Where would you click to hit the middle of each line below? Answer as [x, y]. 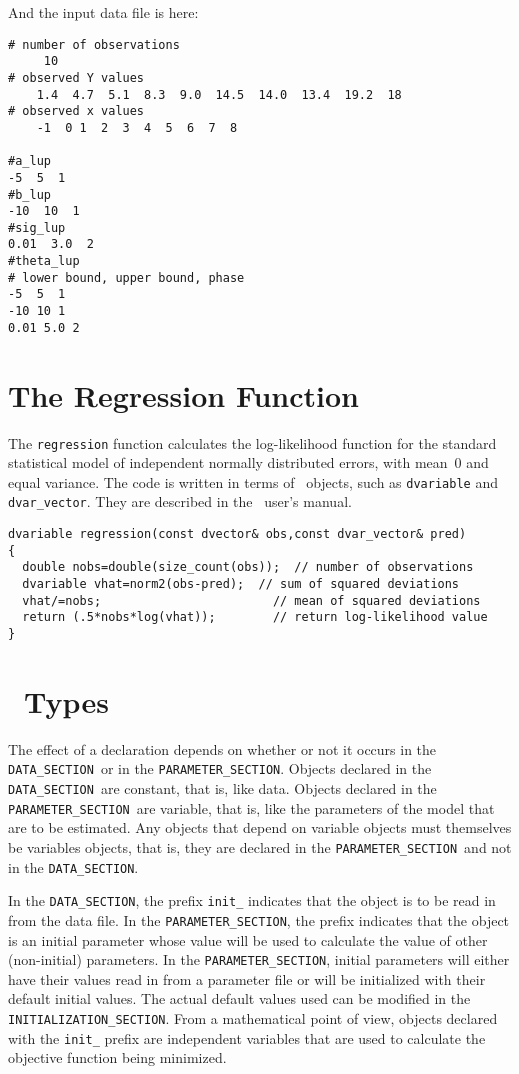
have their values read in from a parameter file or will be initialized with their [247, 978]
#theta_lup [44, 261]
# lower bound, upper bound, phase [126, 277]
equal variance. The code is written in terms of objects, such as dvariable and [253, 481]
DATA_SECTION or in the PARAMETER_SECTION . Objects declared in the [220, 768]
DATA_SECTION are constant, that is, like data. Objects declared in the [222, 788]
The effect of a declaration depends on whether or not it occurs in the [222, 748]
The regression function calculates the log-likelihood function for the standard [252, 442]
